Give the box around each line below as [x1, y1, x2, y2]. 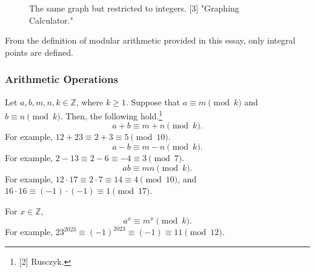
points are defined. [5, 45, 73, 58]
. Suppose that [125, 95, 181, 108]
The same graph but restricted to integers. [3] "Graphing [29, 2, 239, 14]
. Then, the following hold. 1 [60, 108, 163, 122]
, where [76, 95, 104, 108]
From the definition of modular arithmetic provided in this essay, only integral [5, 34, 296, 47]
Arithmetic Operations [5, 71, 118, 87]
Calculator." [29, 13, 73, 26]
